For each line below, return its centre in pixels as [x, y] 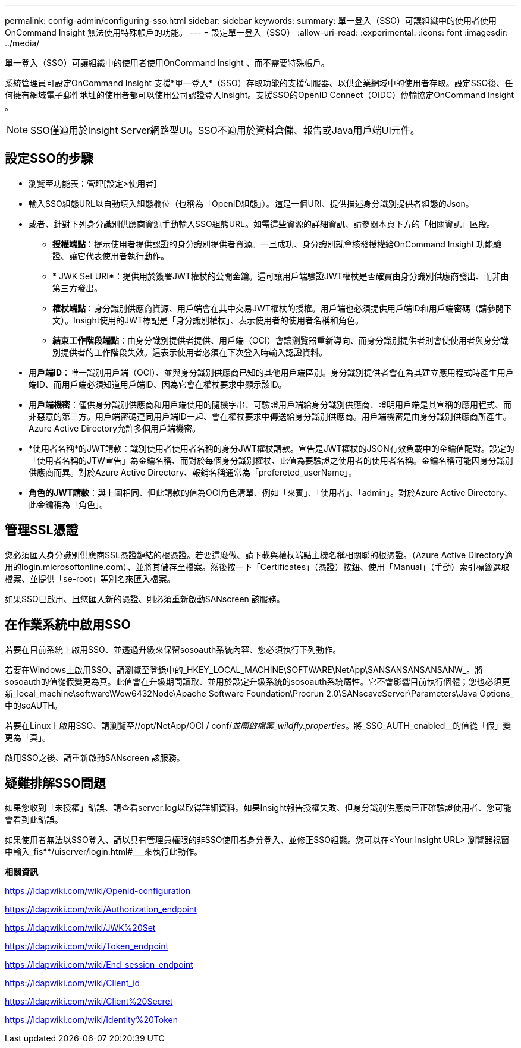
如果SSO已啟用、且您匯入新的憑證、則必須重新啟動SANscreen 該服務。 [145, 599]
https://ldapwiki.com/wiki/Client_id [73, 983]
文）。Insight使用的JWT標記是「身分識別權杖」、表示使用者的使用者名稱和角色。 [208, 320]
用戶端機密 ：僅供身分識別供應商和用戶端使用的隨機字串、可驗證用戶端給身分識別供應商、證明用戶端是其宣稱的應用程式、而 [270, 404]
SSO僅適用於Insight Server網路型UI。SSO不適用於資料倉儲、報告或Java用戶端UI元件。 [225, 130]
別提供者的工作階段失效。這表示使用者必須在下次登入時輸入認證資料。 [190, 352]
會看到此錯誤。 [34, 820]
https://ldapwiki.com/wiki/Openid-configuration [98, 891]
